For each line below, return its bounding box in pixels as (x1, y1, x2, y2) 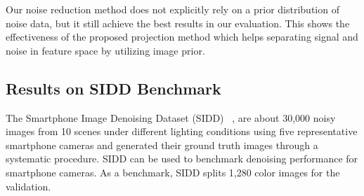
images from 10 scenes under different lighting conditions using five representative (6, 124, 358, 139)
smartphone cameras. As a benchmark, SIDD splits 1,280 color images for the (6, 164, 340, 179)
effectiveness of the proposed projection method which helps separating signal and (6, 29, 358, 44)
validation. (6, 178, 51, 193)
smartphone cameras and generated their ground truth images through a (6, 137, 318, 152)
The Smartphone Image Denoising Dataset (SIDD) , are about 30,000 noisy (6, 110, 336, 125)
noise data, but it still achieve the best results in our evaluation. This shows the (6, 15, 350, 30)
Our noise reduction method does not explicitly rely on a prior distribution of (6, 2, 339, 16)
